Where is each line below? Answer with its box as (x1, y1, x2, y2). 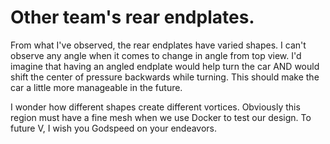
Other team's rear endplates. (10, 6, 255, 29)
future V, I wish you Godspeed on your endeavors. (10, 122, 218, 134)
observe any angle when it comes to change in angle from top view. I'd (10, 49, 302, 61)
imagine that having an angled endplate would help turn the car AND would (10, 60, 320, 72)
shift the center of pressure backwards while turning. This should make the (10, 71, 320, 83)
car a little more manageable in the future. (10, 81, 183, 93)
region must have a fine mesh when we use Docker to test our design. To (10, 111, 312, 123)
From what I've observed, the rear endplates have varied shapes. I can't (10, 39, 307, 51)
